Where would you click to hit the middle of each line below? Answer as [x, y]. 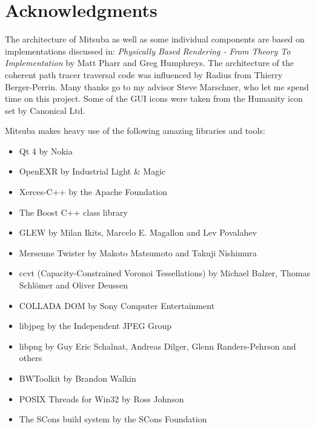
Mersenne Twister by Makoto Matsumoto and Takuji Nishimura [138, 252]
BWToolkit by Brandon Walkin [78, 378]
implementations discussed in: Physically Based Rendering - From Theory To [148, 51]
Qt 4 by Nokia [46, 151]
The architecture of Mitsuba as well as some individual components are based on [155, 39]
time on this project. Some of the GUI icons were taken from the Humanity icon [154, 98]
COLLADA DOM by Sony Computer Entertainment [117, 305]
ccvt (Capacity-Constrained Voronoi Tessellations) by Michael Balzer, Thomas [164, 273]
